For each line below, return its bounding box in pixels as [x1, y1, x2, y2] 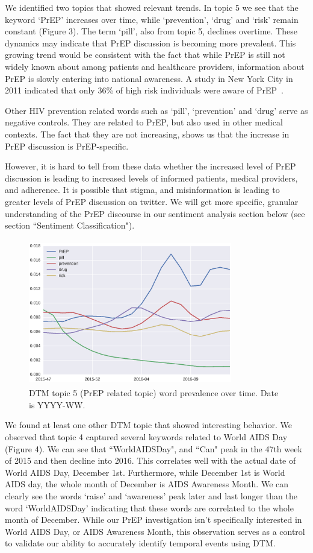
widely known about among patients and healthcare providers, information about [5, 60, 305, 72]
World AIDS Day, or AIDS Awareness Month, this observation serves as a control [5, 525, 305, 537]
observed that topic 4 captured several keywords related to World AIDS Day [5, 431, 288, 443]
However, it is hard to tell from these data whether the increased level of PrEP [5, 160, 296, 172]
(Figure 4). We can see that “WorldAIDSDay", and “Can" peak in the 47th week [5, 442, 302, 455]
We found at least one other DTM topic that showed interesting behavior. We [5, 419, 292, 431]
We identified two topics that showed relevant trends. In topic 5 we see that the [5, 1, 299, 13]
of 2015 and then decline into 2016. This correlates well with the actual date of [5, 454, 296, 467]
